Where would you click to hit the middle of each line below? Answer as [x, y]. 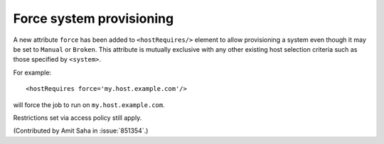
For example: [32, 72]
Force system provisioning [94, 18]
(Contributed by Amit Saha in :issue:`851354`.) [81, 131]
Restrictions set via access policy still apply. [78, 118]
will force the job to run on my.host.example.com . [89, 105]
